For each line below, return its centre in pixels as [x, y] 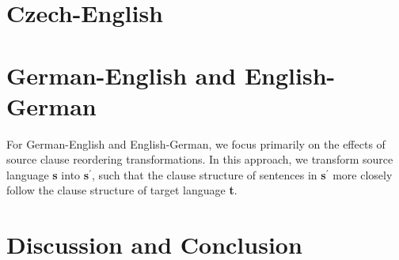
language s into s [48, 174]
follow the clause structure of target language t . [122, 190]
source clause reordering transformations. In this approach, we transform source [200, 159]
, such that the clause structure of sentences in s [209, 174]
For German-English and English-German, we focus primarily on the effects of [196, 143]
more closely [363, 174]
